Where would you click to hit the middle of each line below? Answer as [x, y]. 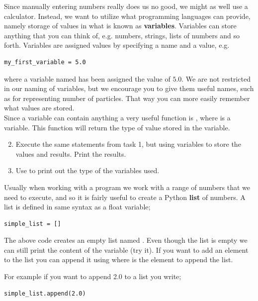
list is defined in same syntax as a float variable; [77, 207]
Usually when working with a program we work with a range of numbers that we [127, 187]
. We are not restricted [216, 78]
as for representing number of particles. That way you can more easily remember [127, 98]
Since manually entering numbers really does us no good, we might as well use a [126, 6]
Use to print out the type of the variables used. [87, 170]
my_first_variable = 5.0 [45, 62]
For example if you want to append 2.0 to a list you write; [93, 276]
